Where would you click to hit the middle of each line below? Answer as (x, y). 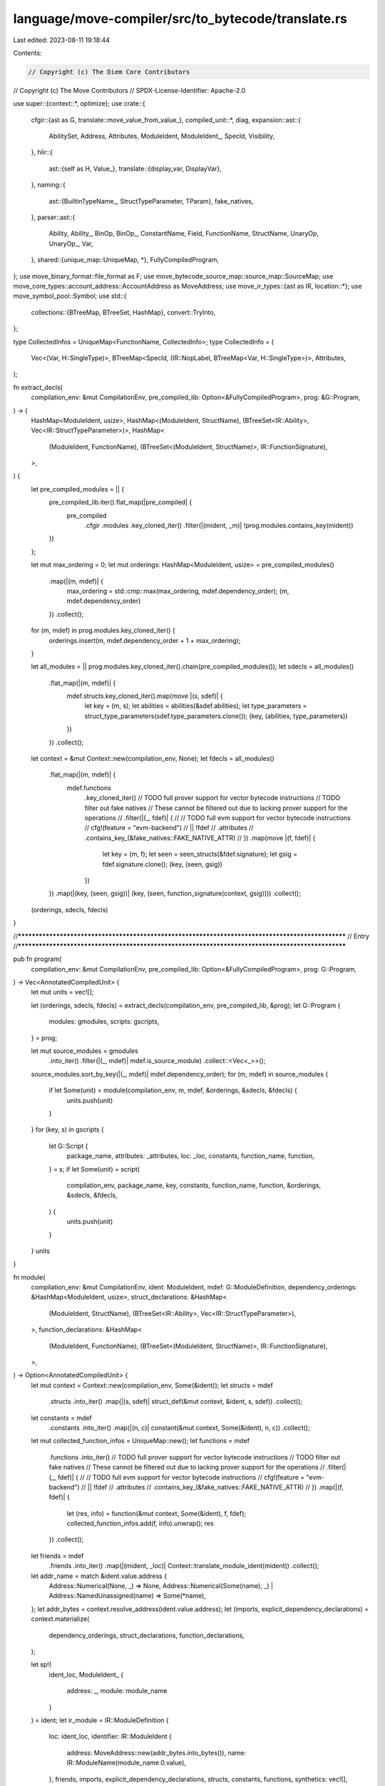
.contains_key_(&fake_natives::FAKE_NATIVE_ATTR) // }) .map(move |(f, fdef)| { (200, 838)
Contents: (27, 53)
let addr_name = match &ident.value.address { (99, 1576)
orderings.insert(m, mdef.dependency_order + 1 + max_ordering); (145, 640)
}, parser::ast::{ (53, 217)
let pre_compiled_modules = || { (78, 489)
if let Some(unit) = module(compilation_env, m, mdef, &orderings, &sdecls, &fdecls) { (173, 1090)
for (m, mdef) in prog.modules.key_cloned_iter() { (103, 630)
